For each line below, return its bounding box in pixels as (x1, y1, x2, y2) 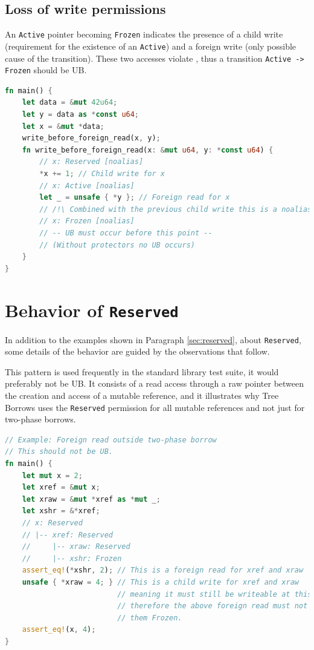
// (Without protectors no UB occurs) (39, 240, 195, 249)
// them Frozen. (117, 613, 182, 622)
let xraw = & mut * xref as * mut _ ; (22, 494, 161, 504)
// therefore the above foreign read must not (117, 602, 308, 611)
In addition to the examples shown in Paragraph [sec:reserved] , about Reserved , (5, 333, 301, 346)
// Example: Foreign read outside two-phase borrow (5, 435, 217, 444)
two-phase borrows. (5, 413, 76, 425)
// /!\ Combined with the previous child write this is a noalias (39, 205, 312, 214)
